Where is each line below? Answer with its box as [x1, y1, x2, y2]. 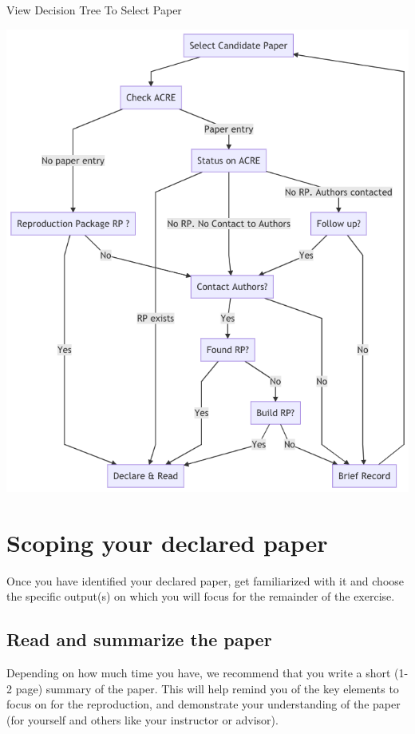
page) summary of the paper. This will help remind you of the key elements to [15, 680, 399, 696]
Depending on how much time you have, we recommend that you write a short [6, 665, 391, 681]
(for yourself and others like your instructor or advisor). [6, 711, 279, 728]
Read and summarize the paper [6, 627, 272, 652]
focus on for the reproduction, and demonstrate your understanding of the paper [6, 696, 401, 712]
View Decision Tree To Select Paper [6, 2, 182, 18]
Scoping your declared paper [6, 526, 328, 558]
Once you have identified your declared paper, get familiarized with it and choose [6, 572, 405, 589]
